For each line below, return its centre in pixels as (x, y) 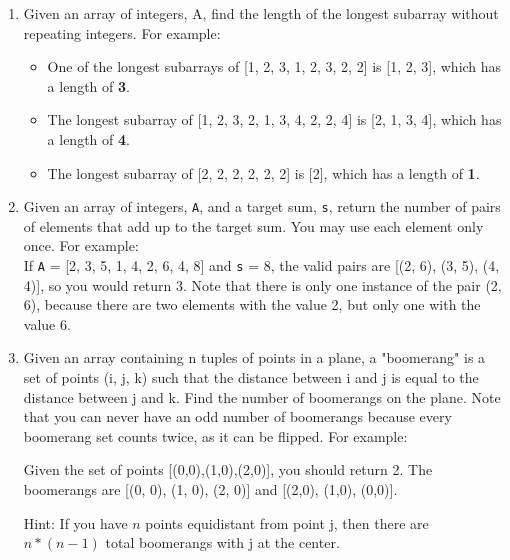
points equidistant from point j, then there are (287, 522)
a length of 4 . (88, 138)
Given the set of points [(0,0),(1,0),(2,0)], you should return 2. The (228, 469)
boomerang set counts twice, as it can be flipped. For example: (215, 435)
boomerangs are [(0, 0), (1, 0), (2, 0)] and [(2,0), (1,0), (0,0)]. (210, 489)
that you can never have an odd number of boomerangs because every (237, 416)
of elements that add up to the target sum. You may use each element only (253, 225)
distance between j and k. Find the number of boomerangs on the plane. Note (262, 396)
